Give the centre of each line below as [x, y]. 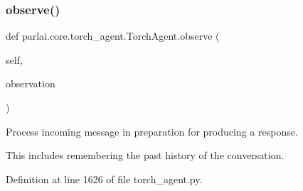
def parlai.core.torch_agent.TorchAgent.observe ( [113, 36]
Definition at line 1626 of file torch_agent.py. [104, 179]
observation [31, 83]
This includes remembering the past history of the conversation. [145, 155]
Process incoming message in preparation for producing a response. [152, 131]
